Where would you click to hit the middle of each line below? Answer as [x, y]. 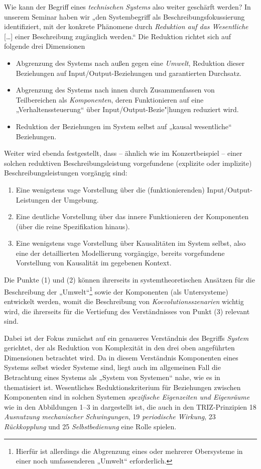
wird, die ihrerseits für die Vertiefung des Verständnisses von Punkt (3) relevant [127, 311]
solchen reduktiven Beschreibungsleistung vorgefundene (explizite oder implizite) [128, 163]
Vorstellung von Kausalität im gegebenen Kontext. [94, 263]
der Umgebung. [75, 199]
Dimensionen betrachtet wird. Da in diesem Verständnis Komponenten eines [121, 357]
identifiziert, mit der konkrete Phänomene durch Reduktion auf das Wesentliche [126, 26]
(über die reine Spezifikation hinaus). [73, 226]
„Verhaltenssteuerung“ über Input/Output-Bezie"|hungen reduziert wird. [127, 109]
